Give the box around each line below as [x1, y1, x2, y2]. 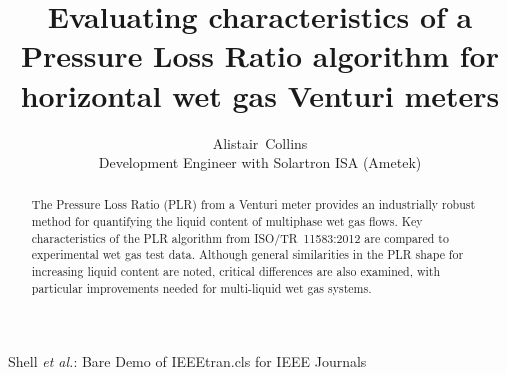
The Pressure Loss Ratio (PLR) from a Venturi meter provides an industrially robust [31, 196, 476, 213]
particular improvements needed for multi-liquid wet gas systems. [31, 279, 372, 296]
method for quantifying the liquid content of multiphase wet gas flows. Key [31, 213, 423, 230]
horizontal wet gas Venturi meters [20, 74, 500, 115]
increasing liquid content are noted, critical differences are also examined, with [31, 263, 441, 280]
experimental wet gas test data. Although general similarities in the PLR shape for [31, 246, 464, 263]
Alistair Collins [212, 132, 308, 153]
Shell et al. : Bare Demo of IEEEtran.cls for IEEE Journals [8, 351, 367, 372]
